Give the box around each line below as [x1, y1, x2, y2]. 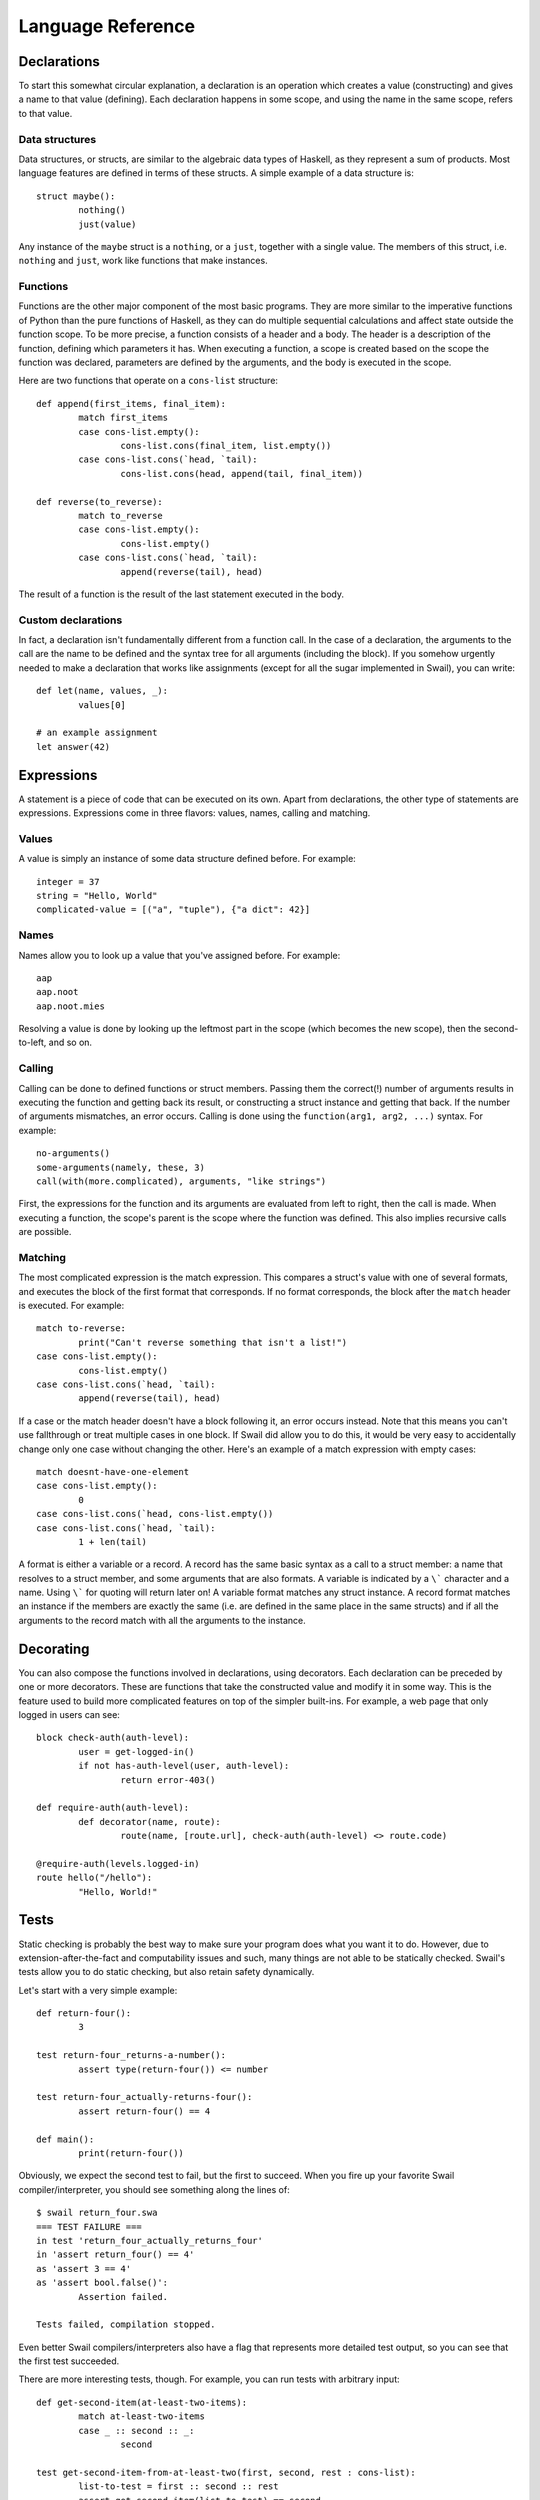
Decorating [18, 1640, 90, 1657]
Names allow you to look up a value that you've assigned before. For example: [18, 949, 341, 961]
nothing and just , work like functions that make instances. [18, 255, 269, 267]
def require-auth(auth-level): [36, 1802, 190, 1814]
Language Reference [18, 15, 195, 37]
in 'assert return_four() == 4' [36, 2249, 195, 2260]
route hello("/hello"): [36, 1872, 153, 1884]
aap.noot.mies [36, 1000, 105, 1012]
